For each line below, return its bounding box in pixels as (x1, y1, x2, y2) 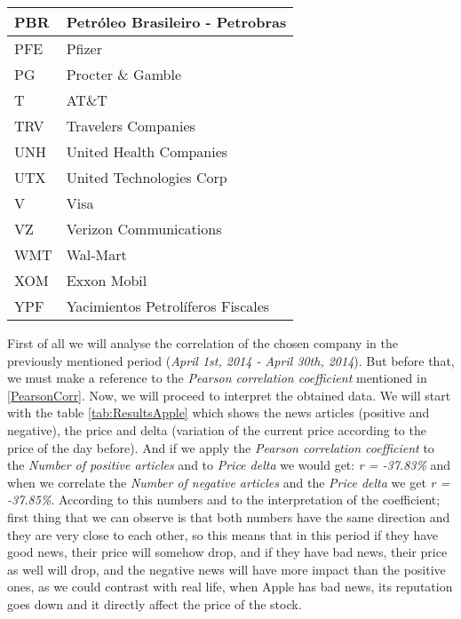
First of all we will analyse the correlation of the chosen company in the (7, 334, 398, 352)
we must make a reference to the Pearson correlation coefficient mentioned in (7, 369, 427, 387)
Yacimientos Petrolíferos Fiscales (66, 296, 270, 316)
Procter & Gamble (66, 64, 181, 84)
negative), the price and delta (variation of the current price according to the (7, 420, 426, 439)
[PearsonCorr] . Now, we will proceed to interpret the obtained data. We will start (7, 385, 451, 404)
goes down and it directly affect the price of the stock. (7, 594, 302, 613)
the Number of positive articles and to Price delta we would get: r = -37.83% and (7, 456, 451, 474)
